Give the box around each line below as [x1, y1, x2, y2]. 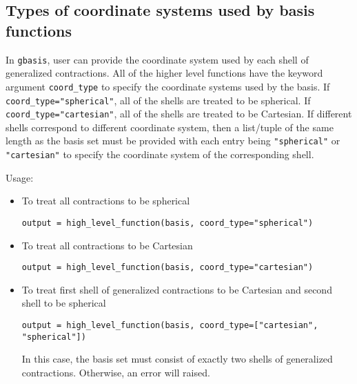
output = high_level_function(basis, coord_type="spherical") [21, 218, 314, 228]
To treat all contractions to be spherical [21, 193, 190, 208]
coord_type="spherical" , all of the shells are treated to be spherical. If [6, 93, 311, 107]
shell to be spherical [21, 296, 106, 310]
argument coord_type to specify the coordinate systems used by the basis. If [6, 79, 330, 93]
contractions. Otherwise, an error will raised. [21, 365, 210, 379]
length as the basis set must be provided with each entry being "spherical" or [6, 133, 340, 148]
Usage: [6, 170, 34, 184]
